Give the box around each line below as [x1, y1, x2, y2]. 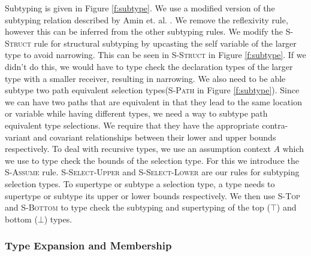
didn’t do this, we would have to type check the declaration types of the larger [5, 60, 293, 72]
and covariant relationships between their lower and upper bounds [33, 130, 276, 143]
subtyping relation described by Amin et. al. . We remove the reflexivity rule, [5, 13, 288, 26]
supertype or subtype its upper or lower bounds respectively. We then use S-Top [5, 189, 300, 202]
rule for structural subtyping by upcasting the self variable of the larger [34, 36, 297, 49]
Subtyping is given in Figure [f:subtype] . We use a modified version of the [5, 2, 275, 14]
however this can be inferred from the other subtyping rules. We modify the [5, 25, 283, 38]
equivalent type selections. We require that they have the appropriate [5, 118, 259, 131]
